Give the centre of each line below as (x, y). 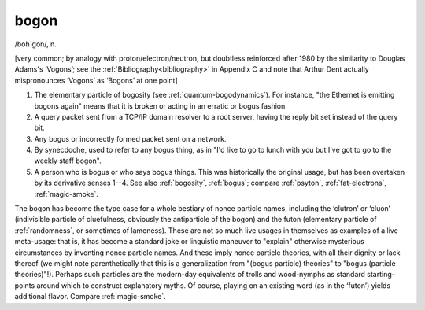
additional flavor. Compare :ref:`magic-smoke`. (91, 297)
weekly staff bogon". (68, 161)
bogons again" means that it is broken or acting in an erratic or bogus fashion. (161, 105)
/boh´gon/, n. (35, 44)
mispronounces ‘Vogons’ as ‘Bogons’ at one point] (96, 80)
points (25, 285)
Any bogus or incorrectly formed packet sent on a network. (130, 138)
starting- (381, 275)
